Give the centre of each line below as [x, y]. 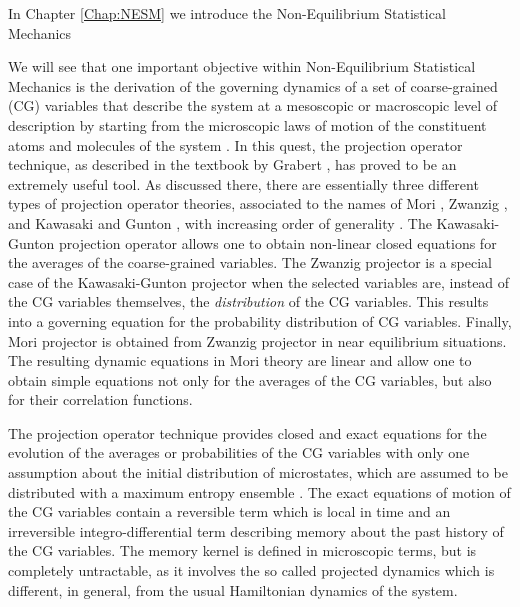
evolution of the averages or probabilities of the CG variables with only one [239, 452]
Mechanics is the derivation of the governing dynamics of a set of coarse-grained [253, 85]
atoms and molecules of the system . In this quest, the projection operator [235, 144]
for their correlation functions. [100, 399]
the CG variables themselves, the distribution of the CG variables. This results [248, 301]
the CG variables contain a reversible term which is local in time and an [229, 511]
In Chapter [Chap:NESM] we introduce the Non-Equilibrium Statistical [227, 13]
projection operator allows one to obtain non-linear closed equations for [278, 242]
